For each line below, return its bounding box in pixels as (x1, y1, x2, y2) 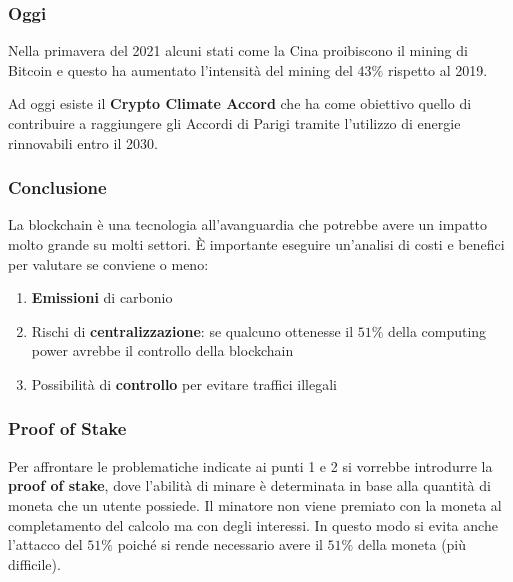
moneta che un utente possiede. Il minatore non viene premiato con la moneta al (8, 494, 502, 515)
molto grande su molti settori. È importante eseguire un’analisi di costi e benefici (8, 234, 505, 254)
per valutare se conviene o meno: (8, 253, 209, 274)
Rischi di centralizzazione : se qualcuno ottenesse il (31, 320, 354, 341)
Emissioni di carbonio (31, 287, 173, 308)
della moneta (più (357, 534, 467, 555)
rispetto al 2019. (387, 59, 488, 80)
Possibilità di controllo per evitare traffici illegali (31, 373, 337, 394)
